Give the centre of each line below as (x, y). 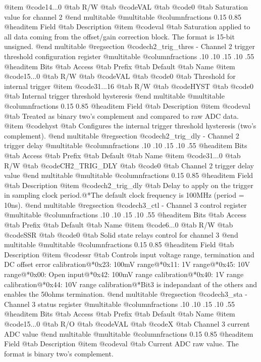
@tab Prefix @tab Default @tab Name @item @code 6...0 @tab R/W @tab (119, 225)
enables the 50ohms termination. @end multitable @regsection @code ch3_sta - (126, 294)
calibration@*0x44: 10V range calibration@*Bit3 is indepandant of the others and (131, 284)
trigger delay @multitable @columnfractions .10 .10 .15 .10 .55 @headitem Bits (126, 145)
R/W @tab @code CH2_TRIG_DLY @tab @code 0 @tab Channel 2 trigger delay (129, 165)
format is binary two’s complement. (59, 353)
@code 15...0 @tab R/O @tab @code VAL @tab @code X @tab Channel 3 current (127, 324)
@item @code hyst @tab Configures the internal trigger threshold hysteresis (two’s (130, 126)
